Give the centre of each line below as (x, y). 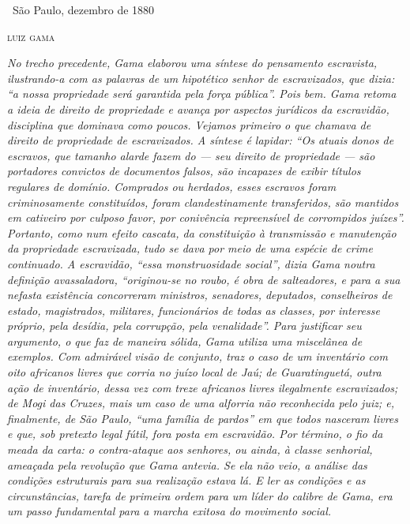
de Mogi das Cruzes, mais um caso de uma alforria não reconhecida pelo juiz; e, (201, 403)
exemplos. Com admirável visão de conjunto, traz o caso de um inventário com (197, 356)
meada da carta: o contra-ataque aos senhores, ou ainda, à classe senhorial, (190, 449)
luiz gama (31, 36)
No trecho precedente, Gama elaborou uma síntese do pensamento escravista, (192, 63)
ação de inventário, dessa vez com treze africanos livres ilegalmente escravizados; (203, 387)
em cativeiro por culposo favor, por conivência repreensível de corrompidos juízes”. (206, 217)
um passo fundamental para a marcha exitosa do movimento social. (169, 511)
